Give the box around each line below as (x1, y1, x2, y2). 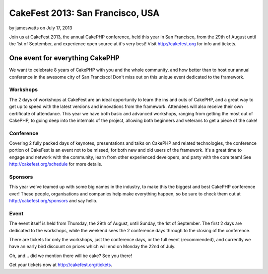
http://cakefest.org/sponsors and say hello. (9, 198, 98, 204)
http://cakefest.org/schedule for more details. (9, 161, 103, 167)
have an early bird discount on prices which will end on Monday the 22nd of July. (9, 244, 176, 250)
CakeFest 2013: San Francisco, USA (9, 7, 160, 18)
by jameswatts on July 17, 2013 (9, 25, 72, 31)
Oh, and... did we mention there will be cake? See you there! (9, 253, 133, 259)
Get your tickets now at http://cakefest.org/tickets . (9, 262, 113, 268)
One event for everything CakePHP (9, 54, 120, 62)
